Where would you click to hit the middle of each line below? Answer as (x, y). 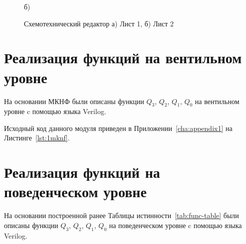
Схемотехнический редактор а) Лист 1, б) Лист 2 (99, 23)
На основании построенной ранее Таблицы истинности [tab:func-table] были (122, 215)
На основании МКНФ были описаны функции (74, 101)
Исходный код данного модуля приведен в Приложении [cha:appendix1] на (118, 128)
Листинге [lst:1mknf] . (37, 138)
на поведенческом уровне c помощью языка (175, 225)
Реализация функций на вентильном (123, 58)
